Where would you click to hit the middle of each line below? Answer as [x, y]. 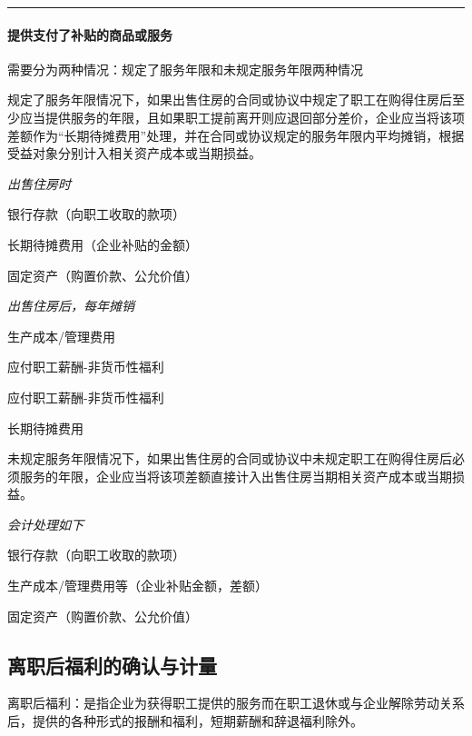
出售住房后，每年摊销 [71, 306]
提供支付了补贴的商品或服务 [90, 34]
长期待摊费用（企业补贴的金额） [103, 244]
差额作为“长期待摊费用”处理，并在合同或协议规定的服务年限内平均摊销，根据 [236, 135]
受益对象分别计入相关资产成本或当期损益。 [134, 153]
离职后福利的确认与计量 [112, 665]
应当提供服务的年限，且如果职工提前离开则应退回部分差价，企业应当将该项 [242, 117]
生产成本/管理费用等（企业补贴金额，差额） [138, 586]
